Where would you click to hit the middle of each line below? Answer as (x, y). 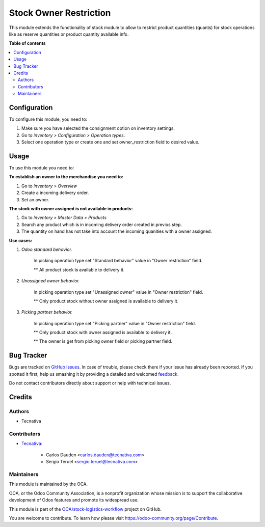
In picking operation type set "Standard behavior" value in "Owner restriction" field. (118, 261)
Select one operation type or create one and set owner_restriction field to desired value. (110, 142)
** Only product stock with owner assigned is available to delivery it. (103, 333)
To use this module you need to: (41, 168)
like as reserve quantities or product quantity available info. (69, 34)
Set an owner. (35, 199)
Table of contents (27, 43)
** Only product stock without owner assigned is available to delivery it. (106, 301)
